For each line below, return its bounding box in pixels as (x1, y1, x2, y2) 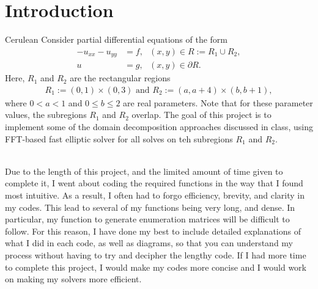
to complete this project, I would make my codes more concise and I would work (5, 260, 306, 273)
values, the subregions (5, 108, 87, 121)
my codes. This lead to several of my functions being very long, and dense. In (5, 200, 295, 213)
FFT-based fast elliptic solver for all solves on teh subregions (5, 132, 233, 145)
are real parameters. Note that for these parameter (123, 96, 313, 109)
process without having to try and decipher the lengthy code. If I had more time (5, 248, 306, 261)
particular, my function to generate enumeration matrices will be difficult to (5, 213, 290, 225)
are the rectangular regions (70, 71, 171, 84)
